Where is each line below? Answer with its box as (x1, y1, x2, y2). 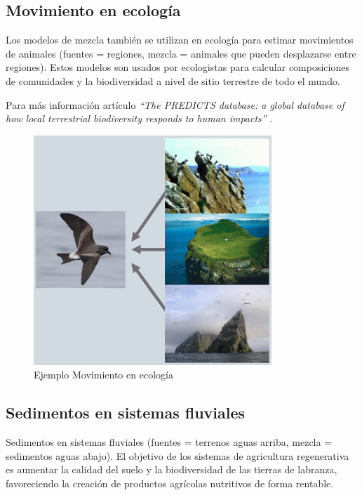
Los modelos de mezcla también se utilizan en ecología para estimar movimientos (6, 32, 354, 47)
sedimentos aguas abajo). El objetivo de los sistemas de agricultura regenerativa (6, 448, 349, 463)
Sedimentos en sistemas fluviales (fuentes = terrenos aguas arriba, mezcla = (6, 435, 333, 449)
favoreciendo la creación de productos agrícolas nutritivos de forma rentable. (6, 475, 334, 490)
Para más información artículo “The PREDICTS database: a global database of (6, 97, 344, 112)
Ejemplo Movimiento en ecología (34, 367, 173, 382)
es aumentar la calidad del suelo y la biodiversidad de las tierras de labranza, (6, 462, 337, 477)
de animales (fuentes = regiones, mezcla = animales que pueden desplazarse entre (6, 46, 356, 60)
